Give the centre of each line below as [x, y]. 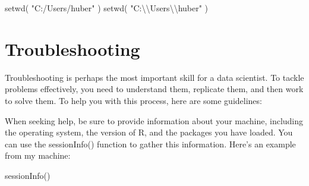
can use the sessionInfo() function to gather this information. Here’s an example [150, 144]
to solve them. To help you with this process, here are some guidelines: [133, 100]
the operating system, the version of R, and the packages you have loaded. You [149, 132]
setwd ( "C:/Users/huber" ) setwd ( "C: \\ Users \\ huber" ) [107, 8]
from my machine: [38, 155]
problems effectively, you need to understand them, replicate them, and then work [154, 89]
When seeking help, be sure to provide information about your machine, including [154, 120]
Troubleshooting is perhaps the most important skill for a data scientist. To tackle [154, 77]
